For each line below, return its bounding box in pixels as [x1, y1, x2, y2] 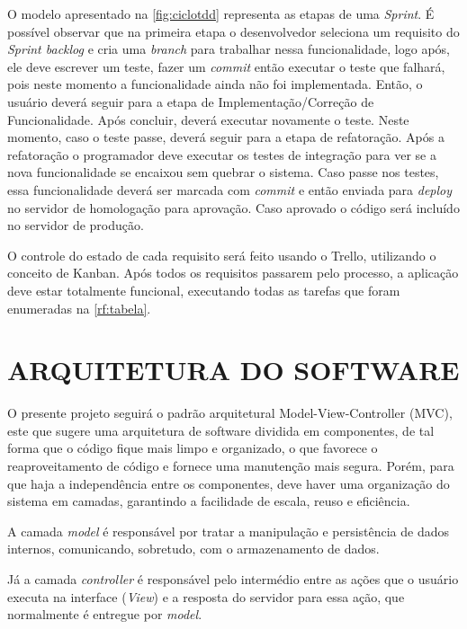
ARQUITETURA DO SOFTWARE [7, 351, 460, 388]
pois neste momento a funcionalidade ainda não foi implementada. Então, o [7, 75, 423, 93]
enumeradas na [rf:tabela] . [7, 298, 151, 317]
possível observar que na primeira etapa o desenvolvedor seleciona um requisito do [7, 22, 460, 40]
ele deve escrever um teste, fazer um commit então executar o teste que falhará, [7, 57, 445, 75]
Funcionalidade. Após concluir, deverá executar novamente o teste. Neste [7, 110, 409, 128]
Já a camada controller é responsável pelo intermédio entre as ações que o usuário [7, 569, 459, 588]
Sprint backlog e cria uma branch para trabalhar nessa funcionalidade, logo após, [7, 40, 450, 58]
